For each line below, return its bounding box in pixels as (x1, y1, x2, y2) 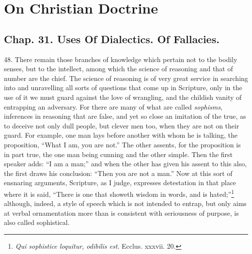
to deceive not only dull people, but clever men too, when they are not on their (4, 120, 239, 130)
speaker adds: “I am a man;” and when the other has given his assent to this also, (4, 159, 247, 169)
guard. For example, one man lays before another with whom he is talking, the (4, 130, 237, 140)
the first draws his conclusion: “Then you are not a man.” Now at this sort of (4, 168, 233, 178)
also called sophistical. (4, 217, 70, 227)
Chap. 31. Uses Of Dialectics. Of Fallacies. (4, 31, 220, 46)
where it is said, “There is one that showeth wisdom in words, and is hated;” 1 (4, 187, 235, 199)
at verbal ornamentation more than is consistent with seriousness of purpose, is (4, 207, 239, 218)
